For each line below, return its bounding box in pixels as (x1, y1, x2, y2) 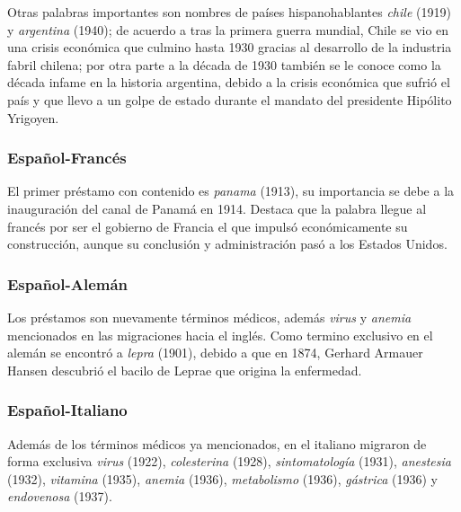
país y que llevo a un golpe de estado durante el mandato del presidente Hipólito (7, 90, 452, 109)
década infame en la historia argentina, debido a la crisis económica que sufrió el (7, 73, 450, 92)
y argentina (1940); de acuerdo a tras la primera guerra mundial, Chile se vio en (7, 20, 449, 39)
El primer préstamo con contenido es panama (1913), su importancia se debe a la (7, 181, 455, 200)
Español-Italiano (7, 399, 128, 421)
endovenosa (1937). (7, 487, 112, 506)
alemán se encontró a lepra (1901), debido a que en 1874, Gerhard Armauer (7, 343, 423, 362)
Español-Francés (7, 146, 127, 169)
